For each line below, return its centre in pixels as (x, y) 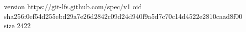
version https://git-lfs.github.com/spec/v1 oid (73, 6)
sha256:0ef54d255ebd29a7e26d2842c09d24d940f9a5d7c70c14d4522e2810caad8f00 (123, 16)
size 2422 (17, 25)
